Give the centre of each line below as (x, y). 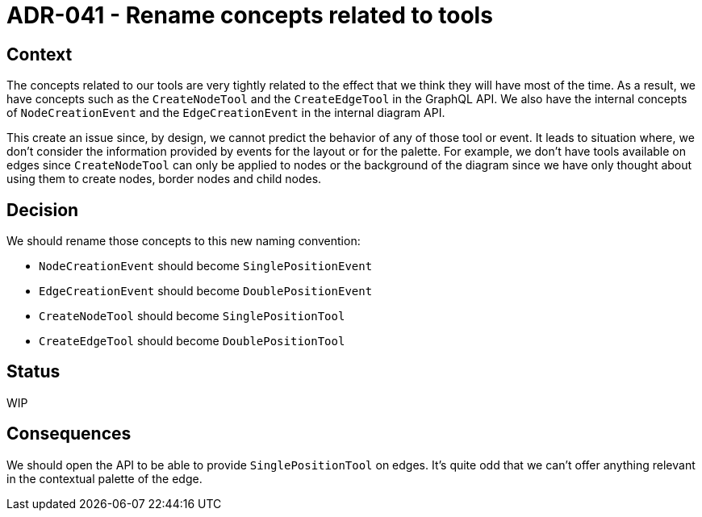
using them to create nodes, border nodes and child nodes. (164, 179)
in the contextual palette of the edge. (104, 478)
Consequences (69, 434)
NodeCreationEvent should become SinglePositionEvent (206, 266)
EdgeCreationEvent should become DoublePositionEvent (206, 291)
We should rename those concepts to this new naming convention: (184, 241)
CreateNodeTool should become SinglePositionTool (192, 316)
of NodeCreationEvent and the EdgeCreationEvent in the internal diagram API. (226, 113)
